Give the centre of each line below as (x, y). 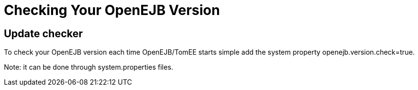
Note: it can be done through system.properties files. (89, 67)
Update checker (44, 33)
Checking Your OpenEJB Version (112, 10)
